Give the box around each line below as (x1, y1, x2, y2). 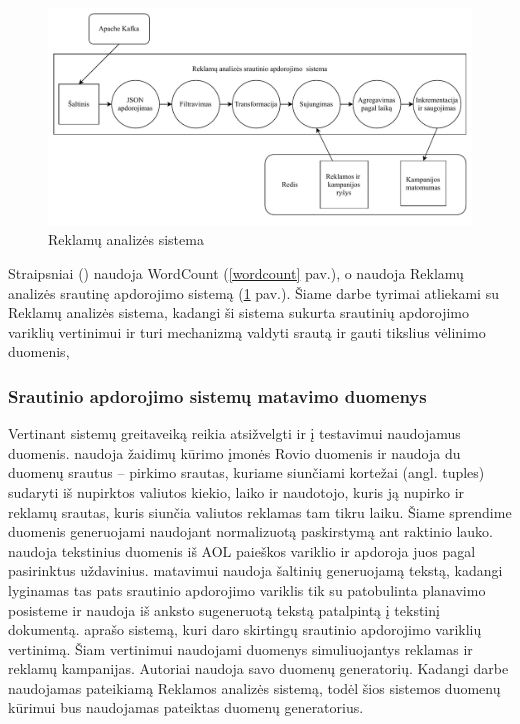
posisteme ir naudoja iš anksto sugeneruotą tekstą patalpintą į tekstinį (8, 599, 440, 620)
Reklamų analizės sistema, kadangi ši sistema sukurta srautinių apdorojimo (8, 302, 469, 323)
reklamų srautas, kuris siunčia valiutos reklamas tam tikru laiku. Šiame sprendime (8, 501, 512, 522)
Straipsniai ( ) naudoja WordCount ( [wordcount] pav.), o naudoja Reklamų (8, 262, 464, 283)
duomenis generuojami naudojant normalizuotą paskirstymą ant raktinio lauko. (8, 521, 494, 542)
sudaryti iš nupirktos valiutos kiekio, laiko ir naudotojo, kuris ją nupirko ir (8, 481, 465, 502)
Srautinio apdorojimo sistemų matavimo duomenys (8, 383, 427, 408)
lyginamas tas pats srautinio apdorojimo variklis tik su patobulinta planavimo (8, 579, 486, 600)
